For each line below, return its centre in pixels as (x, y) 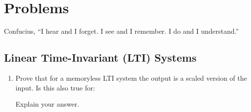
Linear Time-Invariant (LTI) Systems (100, 57)
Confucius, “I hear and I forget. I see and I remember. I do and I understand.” (122, 31)
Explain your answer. (47, 104)
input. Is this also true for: (55, 87)
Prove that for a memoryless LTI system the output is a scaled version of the (131, 78)
